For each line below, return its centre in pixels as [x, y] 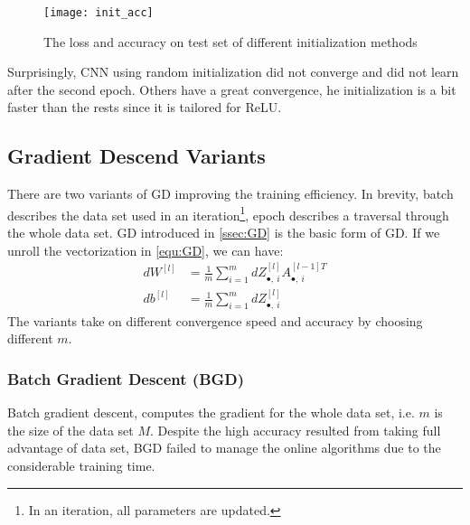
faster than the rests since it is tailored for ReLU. [145, 107]
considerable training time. [81, 465]
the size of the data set [70, 430]
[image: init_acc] [99, 13]
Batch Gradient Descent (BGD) [126, 378]
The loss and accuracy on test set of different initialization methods [230, 41]
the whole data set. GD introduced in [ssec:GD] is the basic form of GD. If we [224, 233]
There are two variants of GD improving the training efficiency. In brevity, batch [230, 194]
